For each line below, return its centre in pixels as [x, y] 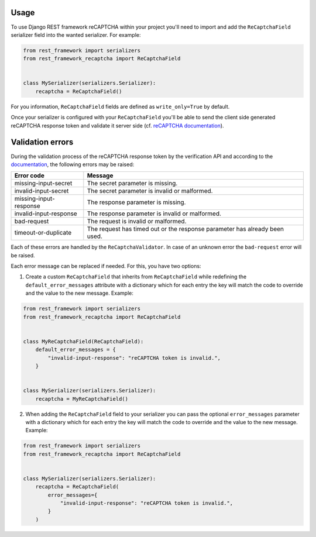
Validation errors [42, 142]
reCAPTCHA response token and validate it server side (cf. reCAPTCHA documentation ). [118, 125]
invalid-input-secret [42, 191]
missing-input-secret [43, 183]
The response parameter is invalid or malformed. [154, 214]
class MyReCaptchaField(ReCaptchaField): [83, 341]
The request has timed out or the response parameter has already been [185, 229]
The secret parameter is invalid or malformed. [150, 191]
